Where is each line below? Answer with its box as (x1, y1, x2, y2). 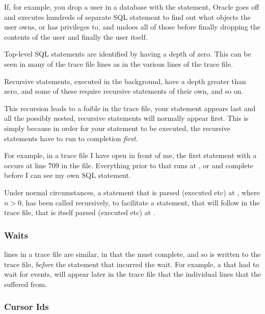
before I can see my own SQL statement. (4, 170, 131, 180)
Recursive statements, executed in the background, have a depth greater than (4, 75, 246, 86)
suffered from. (4, 278, 47, 289)
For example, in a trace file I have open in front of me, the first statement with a (4, 150, 257, 161)
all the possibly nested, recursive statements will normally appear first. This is (4, 113, 249, 123)
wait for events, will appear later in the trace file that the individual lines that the (4, 269, 261, 279)
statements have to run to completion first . (4, 133, 138, 143)
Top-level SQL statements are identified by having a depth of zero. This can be (4, 48, 251, 59)
